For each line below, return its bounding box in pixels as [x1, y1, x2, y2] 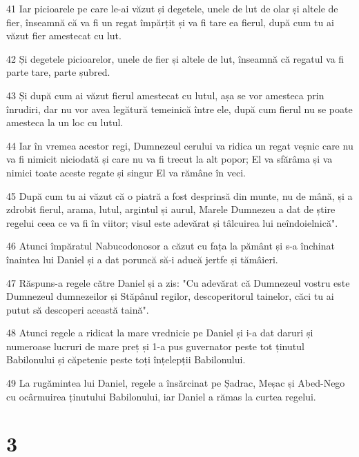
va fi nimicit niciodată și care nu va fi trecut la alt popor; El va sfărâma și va [6, 152, 333, 166]
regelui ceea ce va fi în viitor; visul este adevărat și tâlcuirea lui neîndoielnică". [6, 215, 338, 230]
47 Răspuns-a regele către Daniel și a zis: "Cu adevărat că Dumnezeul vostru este [6, 275, 350, 290]
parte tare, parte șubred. [6, 65, 110, 79]
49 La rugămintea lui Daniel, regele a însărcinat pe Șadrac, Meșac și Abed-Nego [6, 376, 345, 390]
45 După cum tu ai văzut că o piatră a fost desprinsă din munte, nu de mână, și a [6, 188, 353, 203]
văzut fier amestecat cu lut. [6, 28, 122, 43]
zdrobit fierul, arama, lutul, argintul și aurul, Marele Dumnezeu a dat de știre [6, 202, 336, 216]
